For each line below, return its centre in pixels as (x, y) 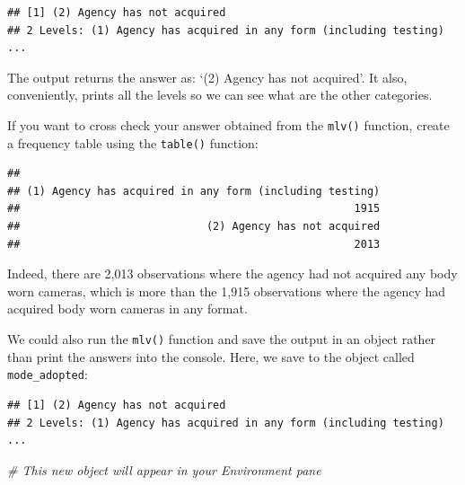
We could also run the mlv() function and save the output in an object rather (222, 339)
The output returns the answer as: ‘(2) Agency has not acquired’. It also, (207, 77)
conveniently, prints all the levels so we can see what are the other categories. (220, 95)
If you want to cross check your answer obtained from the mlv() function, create (228, 124)
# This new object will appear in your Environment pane (164, 469)
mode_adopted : (48, 374)
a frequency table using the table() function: (133, 142)
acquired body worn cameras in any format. (127, 309)
